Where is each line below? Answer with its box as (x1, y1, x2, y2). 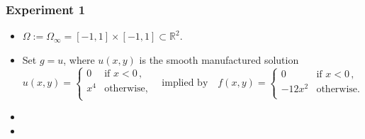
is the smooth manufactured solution (139, 52, 299, 67)
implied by (162, 78, 208, 89)
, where (63, 52, 95, 67)
